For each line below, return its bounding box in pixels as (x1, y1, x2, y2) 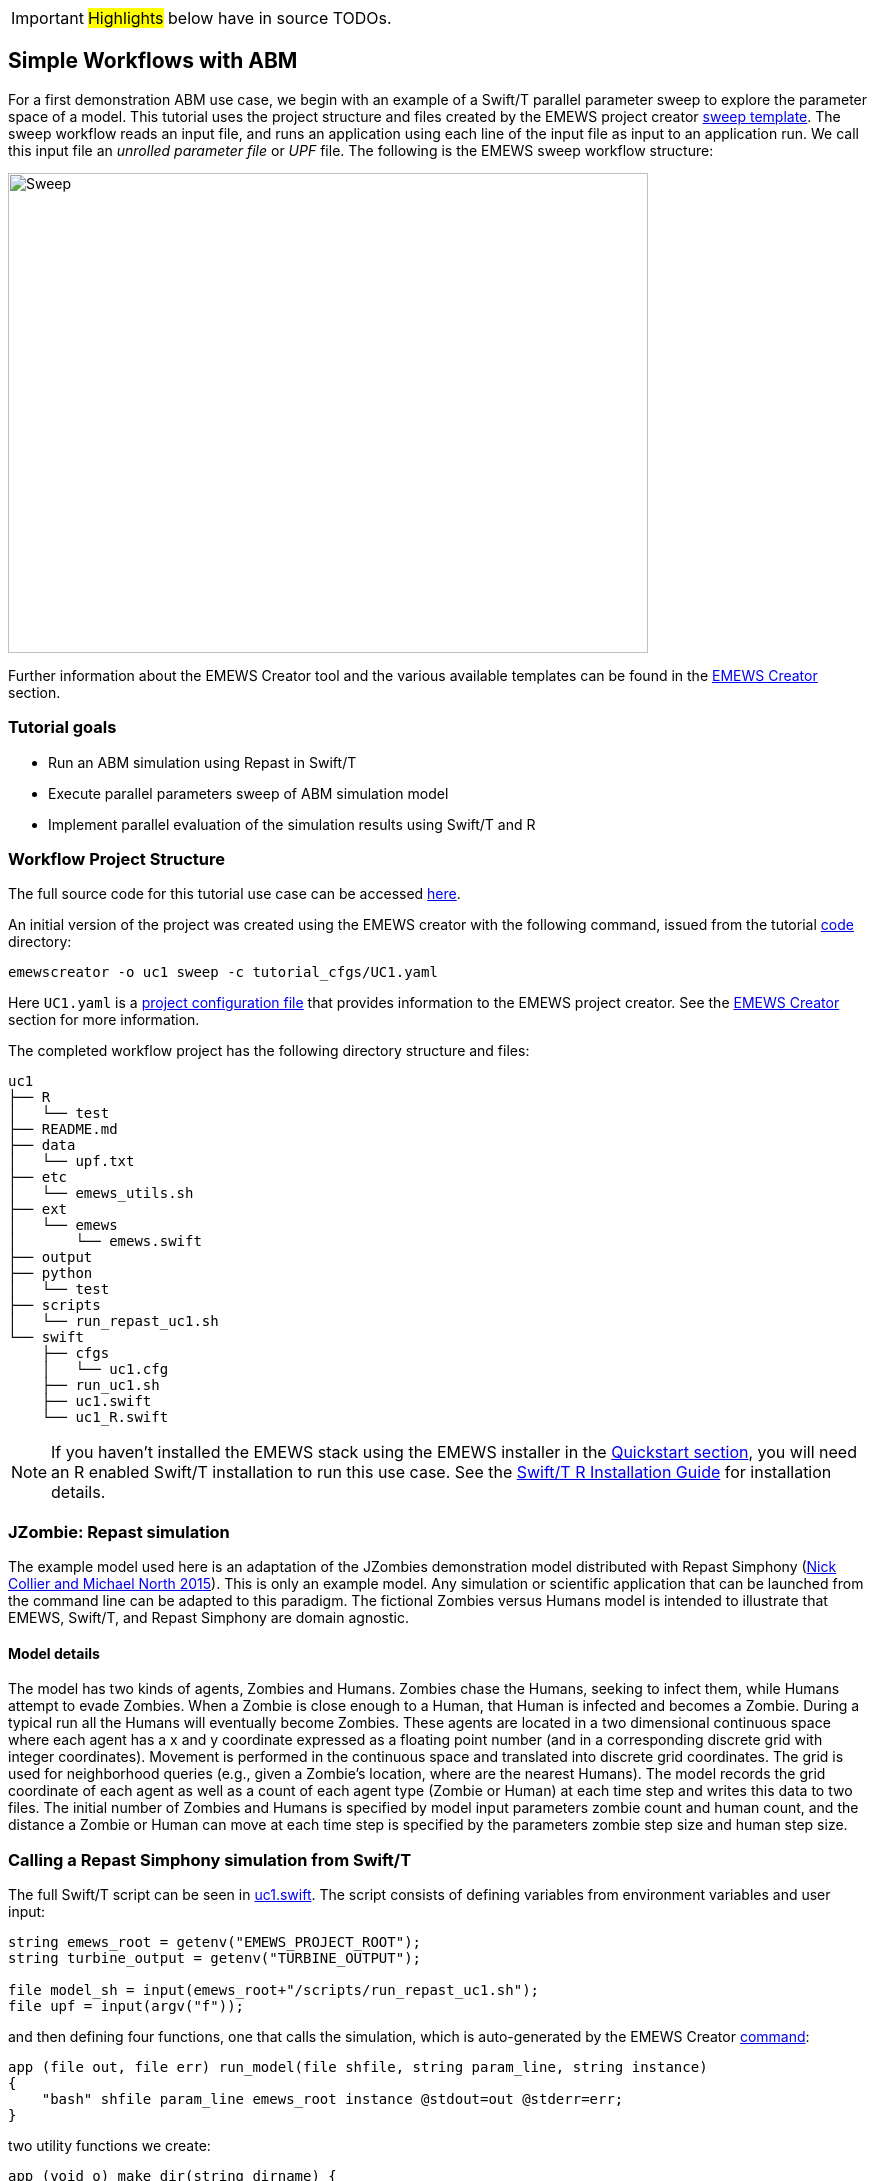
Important (11, 8, 84, 28)
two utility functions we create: (8, 2137, 211, 2155)
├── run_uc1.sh (41, 1377, 160, 1394)
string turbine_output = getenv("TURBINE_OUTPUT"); (8, 1950, 422, 1967)
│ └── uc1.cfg (41, 1361, 169, 1378)
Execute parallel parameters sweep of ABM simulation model (48, 784, 449, 802)
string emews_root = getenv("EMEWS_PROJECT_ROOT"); (8, 1934, 422, 1951)
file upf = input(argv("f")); (8, 1998, 245, 2015)
